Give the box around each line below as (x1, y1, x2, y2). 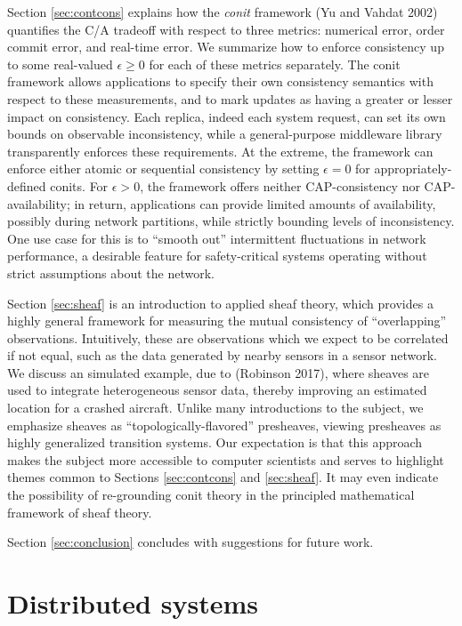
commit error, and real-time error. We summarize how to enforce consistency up (7, 37, 444, 56)
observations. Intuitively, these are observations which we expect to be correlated (7, 328, 449, 347)
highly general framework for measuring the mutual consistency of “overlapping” (7, 311, 447, 330)
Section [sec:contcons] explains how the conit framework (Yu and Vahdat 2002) (7, 3, 438, 20)
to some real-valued (7, 54, 113, 73)
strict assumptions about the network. (7, 263, 215, 282)
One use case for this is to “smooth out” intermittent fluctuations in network (7, 229, 426, 247)
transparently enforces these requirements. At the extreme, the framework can (7, 141, 434, 160)
